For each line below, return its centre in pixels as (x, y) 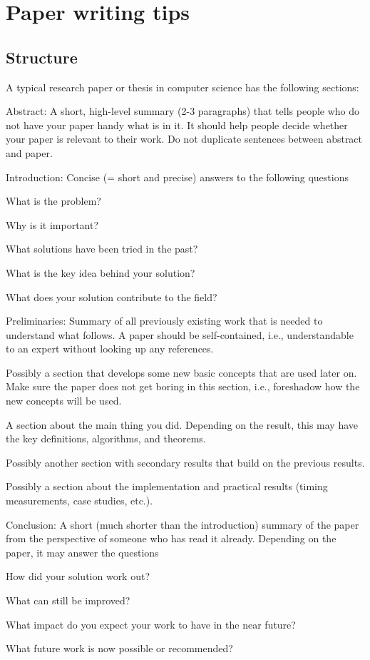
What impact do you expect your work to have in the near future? (151, 624)
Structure (42, 57)
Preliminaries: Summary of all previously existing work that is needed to (164, 321)
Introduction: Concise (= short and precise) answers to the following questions (177, 177)
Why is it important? (52, 224)
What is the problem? (53, 201)
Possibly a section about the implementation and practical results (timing (167, 486)
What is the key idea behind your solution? (101, 272)
